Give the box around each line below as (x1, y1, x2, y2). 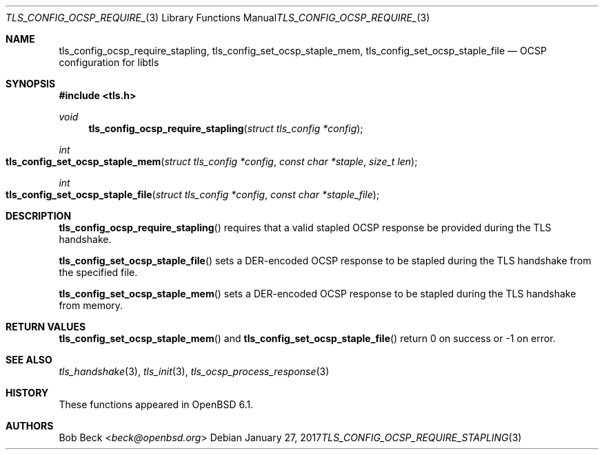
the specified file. (59, 266, 138, 278)
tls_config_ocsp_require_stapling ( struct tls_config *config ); (88, 123, 363, 134)
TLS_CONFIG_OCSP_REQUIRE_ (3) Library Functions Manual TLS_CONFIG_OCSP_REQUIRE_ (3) (6, 12, 430, 23)
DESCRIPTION (6, 210, 72, 222)
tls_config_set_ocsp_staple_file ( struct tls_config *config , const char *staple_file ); (6, 189, 380, 200)
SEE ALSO (6, 354, 52, 366)
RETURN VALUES (6, 321, 86, 332)
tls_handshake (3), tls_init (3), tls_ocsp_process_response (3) (59, 366, 330, 377)
